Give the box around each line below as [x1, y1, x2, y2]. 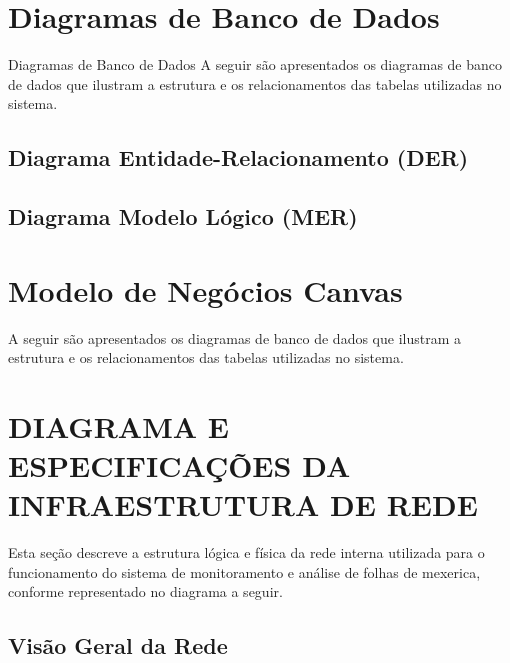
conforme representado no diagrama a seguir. [8, 581, 283, 602]
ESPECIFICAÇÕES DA [8, 445, 351, 486]
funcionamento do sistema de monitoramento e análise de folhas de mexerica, [8, 561, 481, 582]
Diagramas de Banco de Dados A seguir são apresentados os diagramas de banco [8, 54, 503, 75]
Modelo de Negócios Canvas [8, 269, 403, 310]
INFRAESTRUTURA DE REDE [8, 484, 478, 525]
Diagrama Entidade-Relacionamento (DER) [8, 142, 469, 173]
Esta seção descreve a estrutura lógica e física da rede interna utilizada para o [8, 542, 485, 563]
